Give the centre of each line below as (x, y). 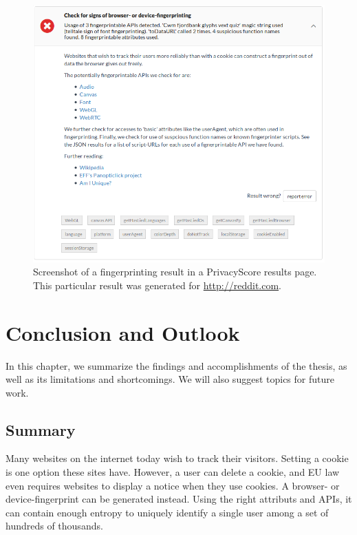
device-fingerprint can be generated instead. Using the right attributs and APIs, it (179, 499)
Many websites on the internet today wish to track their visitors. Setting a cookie (177, 458)
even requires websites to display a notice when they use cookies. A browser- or (173, 485)
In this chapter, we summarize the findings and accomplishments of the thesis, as (176, 365)
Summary (41, 429)
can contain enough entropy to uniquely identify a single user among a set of (167, 512)
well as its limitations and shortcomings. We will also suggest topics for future (170, 379)
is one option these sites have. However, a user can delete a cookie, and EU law (173, 472)
